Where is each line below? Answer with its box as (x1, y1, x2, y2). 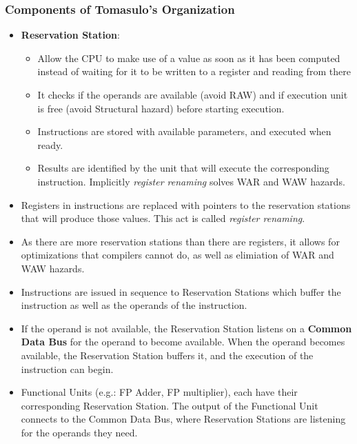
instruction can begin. (21, 361, 114, 376)
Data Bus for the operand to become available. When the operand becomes (21, 334, 345, 349)
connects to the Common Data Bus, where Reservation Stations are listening (21, 412, 346, 426)
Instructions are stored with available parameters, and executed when (37, 124, 331, 139)
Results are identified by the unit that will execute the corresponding (37, 161, 329, 175)
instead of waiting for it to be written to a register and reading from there (37, 64, 351, 79)
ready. (37, 137, 63, 152)
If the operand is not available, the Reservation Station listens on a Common (21, 321, 352, 335)
